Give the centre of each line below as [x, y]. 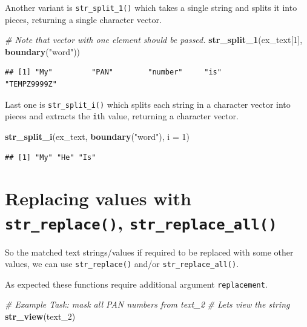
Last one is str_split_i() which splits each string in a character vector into [148, 104]
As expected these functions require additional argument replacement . [136, 284]
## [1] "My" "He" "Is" [51, 157]
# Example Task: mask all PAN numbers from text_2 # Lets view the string [147, 304]
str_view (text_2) [40, 316]
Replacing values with [98, 198]
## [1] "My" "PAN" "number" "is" [113, 72]
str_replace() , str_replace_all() [141, 222]
